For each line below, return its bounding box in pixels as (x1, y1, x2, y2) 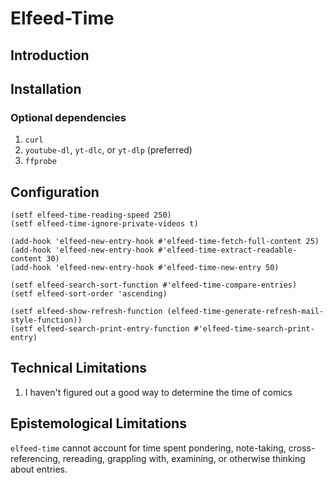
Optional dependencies (10, 110, 127, 124)
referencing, (10, 452, 61, 464)
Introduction (10, 47, 90, 64)
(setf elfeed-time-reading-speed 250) (10, 210, 172, 221)
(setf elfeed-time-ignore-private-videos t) (10, 219, 199, 229)
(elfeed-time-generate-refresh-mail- (166, 307, 325, 317)
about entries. (10, 463, 68, 475)
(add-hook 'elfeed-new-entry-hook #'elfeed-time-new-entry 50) (10, 263, 280, 273)
